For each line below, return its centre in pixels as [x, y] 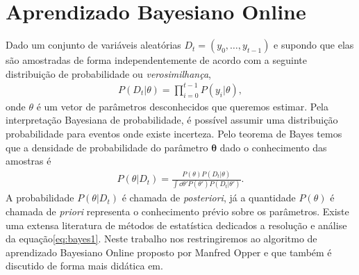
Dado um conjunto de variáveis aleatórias [93, 45]
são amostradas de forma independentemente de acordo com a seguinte [156, 60]
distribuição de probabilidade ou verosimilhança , [108, 73]
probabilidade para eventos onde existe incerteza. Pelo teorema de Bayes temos [174, 134]
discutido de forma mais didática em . [84, 266]
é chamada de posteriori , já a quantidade [209, 198]
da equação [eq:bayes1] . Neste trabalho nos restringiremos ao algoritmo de [161, 239]
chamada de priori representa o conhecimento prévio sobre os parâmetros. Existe [177, 211]
